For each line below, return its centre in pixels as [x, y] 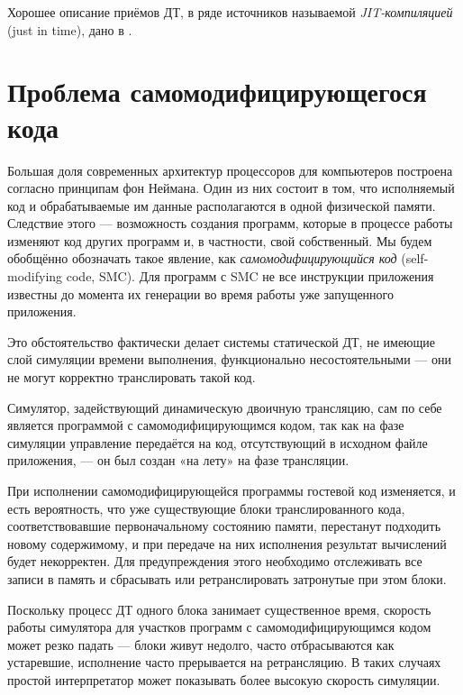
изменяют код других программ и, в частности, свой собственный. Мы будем [220, 240]
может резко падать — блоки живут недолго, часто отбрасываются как [201, 644]
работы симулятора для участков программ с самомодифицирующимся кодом [219, 627]
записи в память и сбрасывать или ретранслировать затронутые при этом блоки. [227, 578]
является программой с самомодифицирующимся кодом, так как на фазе [206, 425]
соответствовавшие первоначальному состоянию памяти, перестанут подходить [224, 526]
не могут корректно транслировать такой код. [132, 377]
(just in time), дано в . [70, 29]
